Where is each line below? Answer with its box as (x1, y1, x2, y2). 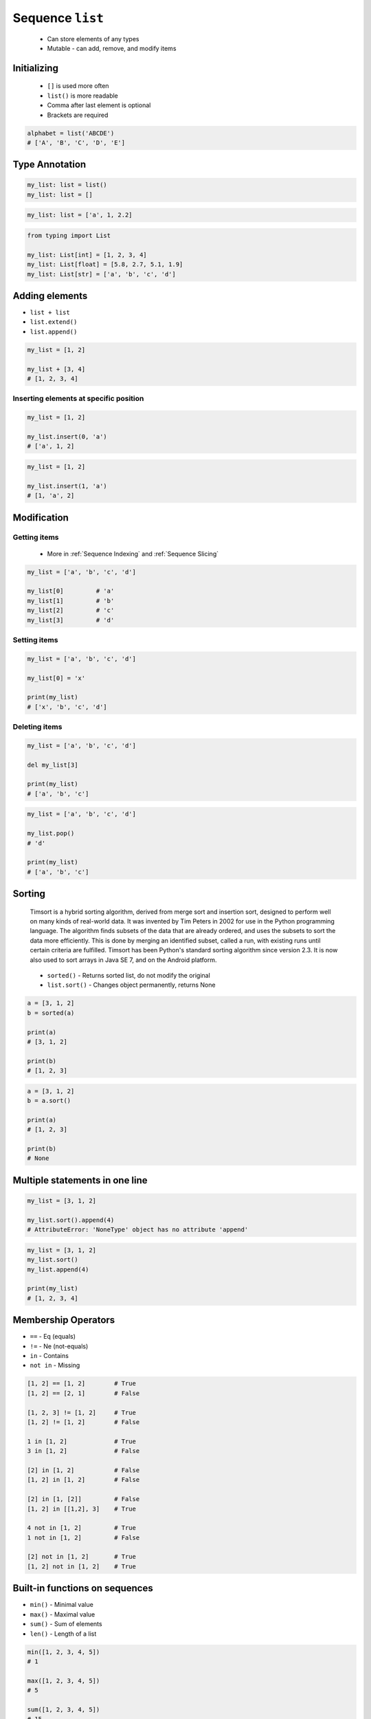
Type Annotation (12, 159, 87, 171)
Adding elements (12, 290, 88, 302)
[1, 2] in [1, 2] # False (27, 1476, 140, 1484)
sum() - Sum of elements (30, 1620, 102, 1628)
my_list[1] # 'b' (27, 597, 115, 604)
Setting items (12, 635, 58, 644)
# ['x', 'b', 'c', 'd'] (27, 703, 108, 711)
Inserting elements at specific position (12, 394, 144, 404)
